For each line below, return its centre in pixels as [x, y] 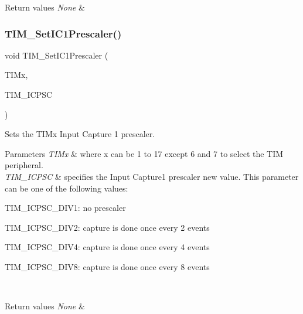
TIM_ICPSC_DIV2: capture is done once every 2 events [107, 227]
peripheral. [24, 165]
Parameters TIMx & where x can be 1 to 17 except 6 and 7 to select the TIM [144, 153]
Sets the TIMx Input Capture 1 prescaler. [80, 134]
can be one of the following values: [67, 188]
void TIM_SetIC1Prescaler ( [57, 55]
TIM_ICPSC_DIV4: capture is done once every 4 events [107, 247]
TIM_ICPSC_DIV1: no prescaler [65, 208]
